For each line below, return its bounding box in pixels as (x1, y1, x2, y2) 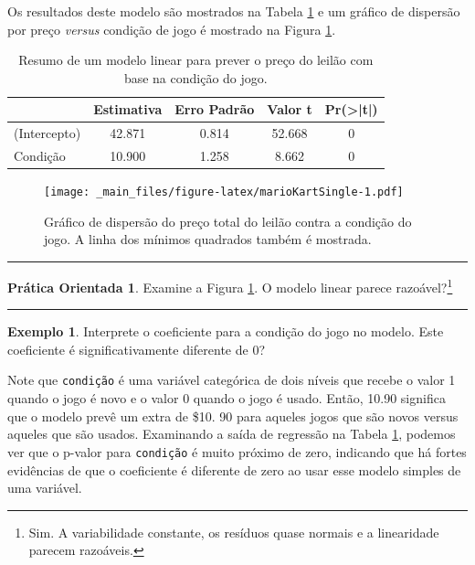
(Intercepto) (14, 123, 81, 143)
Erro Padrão (174, 100, 255, 119)
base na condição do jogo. (123, 68, 268, 87)
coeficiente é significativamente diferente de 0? (7, 339, 266, 358)
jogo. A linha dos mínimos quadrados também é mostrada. (44, 229, 372, 249)
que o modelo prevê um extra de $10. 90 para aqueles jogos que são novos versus (7, 406, 459, 425)
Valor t (267, 100, 312, 119)
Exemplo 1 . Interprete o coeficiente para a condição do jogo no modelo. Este (7, 322, 444, 341)
